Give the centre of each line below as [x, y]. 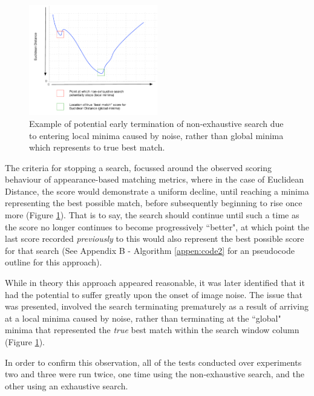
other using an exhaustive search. [67, 385]
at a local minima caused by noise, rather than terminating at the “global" [143, 318]
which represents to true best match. [97, 147]
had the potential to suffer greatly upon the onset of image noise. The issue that [154, 294]
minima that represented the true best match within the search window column [152, 330]
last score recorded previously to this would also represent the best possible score [155, 239]
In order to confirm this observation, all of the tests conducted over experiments [153, 362]
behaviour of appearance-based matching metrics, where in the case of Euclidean [155, 179]
